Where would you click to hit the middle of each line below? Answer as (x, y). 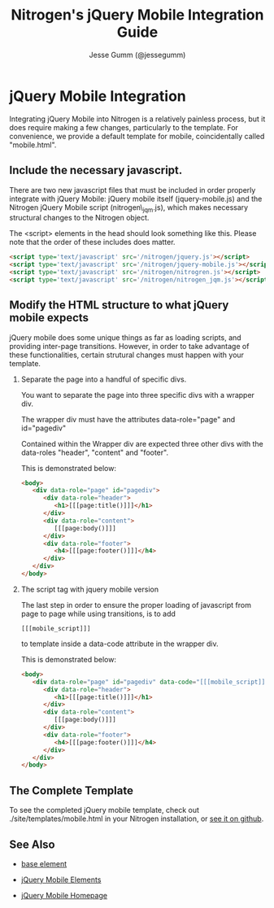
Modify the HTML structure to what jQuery (119, 306)
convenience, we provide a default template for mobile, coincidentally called (137, 136)
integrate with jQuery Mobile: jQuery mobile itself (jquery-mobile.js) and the (136, 199)
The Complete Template (71, 790)
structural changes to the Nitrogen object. (79, 218)
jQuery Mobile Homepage (64, 895)
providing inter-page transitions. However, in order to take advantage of (129, 346)
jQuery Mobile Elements (61, 880)
